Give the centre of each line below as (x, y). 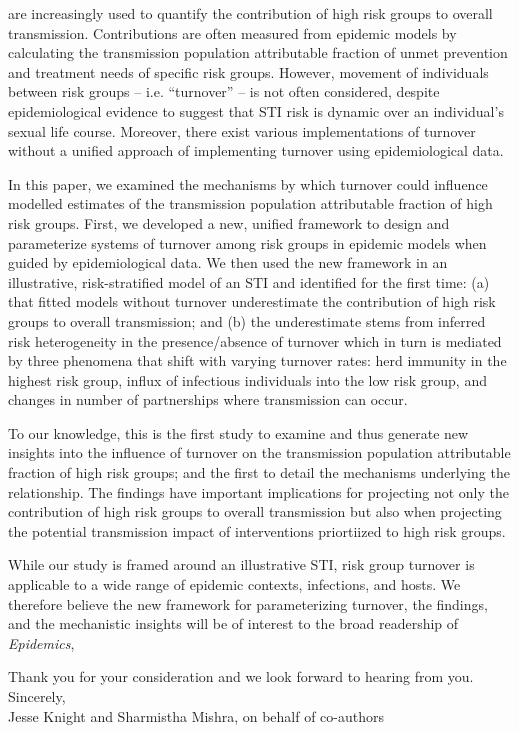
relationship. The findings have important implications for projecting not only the (258, 491)
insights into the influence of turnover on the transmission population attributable (259, 452)
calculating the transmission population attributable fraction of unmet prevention (258, 52)
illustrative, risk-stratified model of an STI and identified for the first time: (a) (249, 281)
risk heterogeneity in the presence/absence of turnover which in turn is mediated (255, 340)
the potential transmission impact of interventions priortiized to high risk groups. (257, 530)
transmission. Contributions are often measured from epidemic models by (232, 32)
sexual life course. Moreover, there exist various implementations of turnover (242, 130)
